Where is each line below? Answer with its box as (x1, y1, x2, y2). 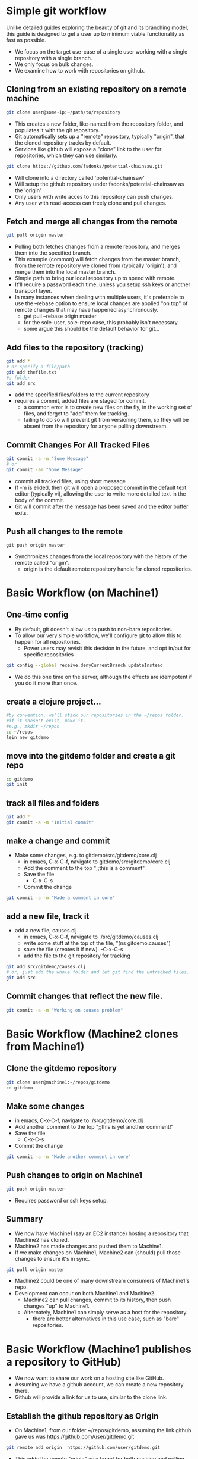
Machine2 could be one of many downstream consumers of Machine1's (14, 1278, 190, 1285)
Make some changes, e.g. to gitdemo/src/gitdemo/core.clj (14, 851, 157, 859)
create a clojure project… (6, 696, 102, 706)
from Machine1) (6, 1040, 85, 1053)
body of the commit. (14, 496, 65, 503)
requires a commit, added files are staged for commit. (14, 397, 146, 405)
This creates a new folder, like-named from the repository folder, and (14, 120, 184, 127)
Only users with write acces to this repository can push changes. (14, 193, 174, 200)
